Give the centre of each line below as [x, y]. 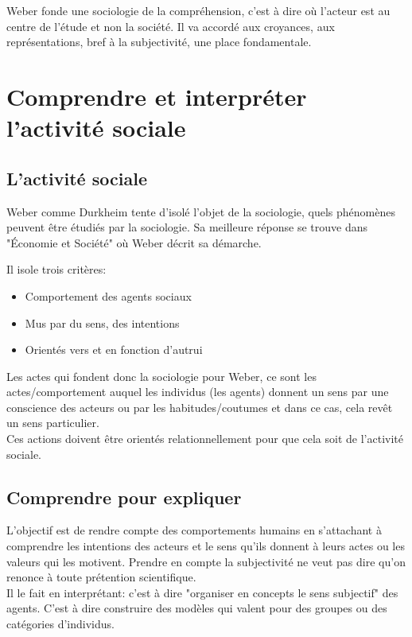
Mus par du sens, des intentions [102, 322]
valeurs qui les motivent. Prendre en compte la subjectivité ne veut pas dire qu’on [206, 561]
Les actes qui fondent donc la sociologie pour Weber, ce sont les [161, 376]
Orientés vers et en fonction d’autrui [114, 350]
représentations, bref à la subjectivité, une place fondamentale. [159, 42]
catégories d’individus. [60, 624]
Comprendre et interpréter [157, 96]
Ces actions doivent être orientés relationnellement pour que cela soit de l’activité [205, 439]
